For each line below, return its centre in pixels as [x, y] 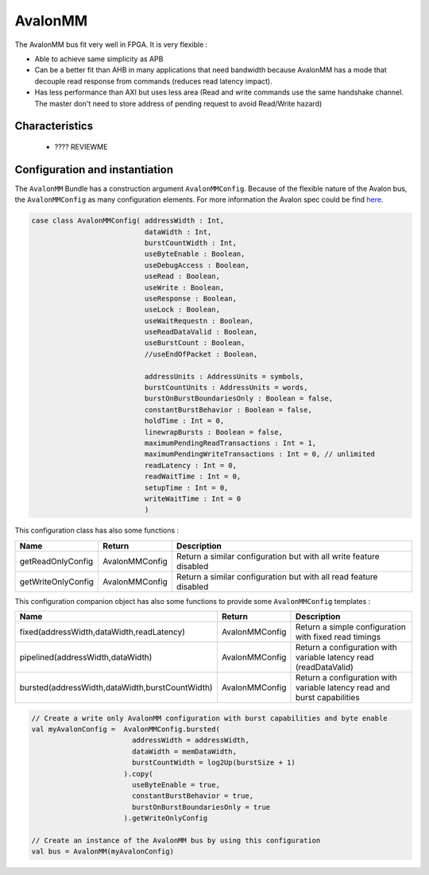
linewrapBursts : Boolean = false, [214, 432]
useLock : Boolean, [182, 310]
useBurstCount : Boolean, [195, 343]
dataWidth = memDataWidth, [184, 751]
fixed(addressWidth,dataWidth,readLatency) [102, 632]
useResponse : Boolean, [191, 298]
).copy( [139, 774]
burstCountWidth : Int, [191, 243]
